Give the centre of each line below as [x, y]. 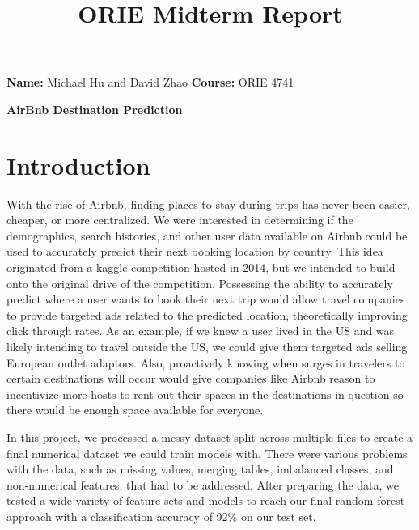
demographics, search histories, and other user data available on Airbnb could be [207, 235]
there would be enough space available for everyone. [135, 410]
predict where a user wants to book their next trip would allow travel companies [206, 299]
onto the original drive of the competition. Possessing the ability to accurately [200, 283]
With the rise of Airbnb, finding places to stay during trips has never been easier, [208, 204]
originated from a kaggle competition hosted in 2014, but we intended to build [201, 267]
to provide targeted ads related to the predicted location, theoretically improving [207, 314]
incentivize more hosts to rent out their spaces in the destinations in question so [205, 394]
